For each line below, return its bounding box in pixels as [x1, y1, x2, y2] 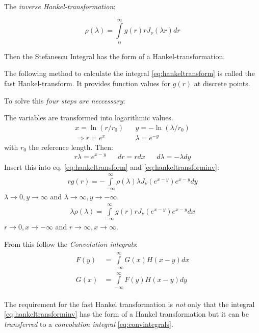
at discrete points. [194, 78, 250, 88]
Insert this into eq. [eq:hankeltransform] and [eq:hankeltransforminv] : [4, 161, 219, 172]
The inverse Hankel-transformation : [4, 1, 116, 11]
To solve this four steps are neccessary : [4, 95, 125, 106]
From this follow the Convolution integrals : [4, 238, 138, 249]
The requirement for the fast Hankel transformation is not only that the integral [4, 298, 255, 309]
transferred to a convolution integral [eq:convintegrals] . [4, 319, 173, 329]
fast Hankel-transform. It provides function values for [4, 78, 170, 88]
